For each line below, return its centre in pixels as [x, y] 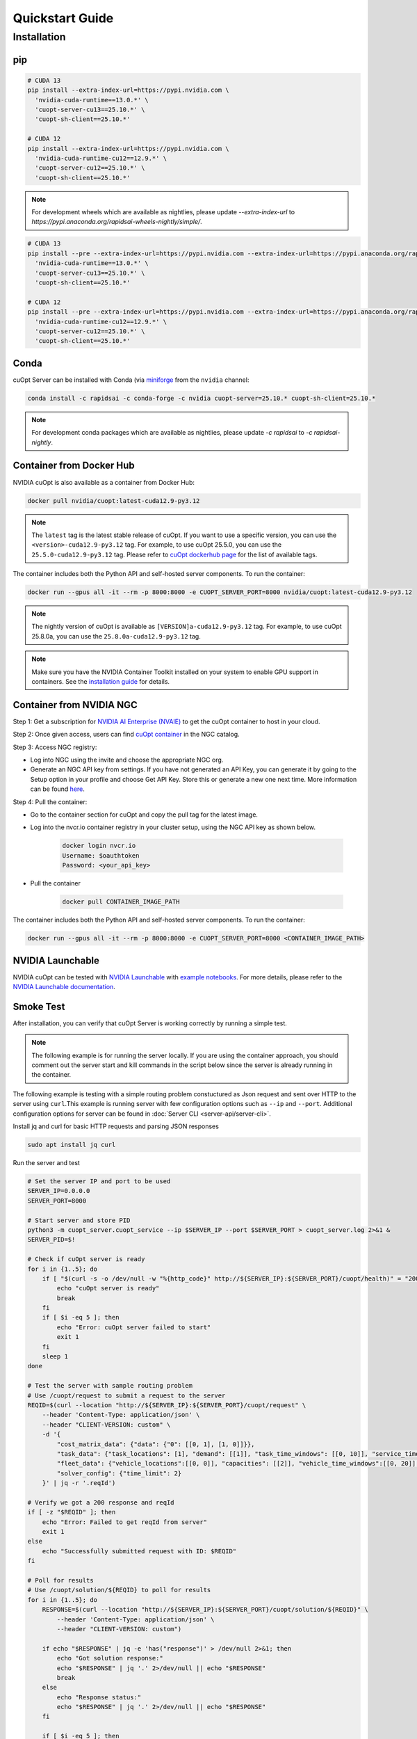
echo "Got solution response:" [110, 1658]
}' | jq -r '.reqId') [79, 1483]
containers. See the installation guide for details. [101, 681]
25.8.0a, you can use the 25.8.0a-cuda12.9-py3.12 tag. [116, 636]
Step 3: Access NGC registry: [55, 747]
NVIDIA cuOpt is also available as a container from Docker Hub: [104, 482]
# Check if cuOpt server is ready [86, 1259]
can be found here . [57, 789]
